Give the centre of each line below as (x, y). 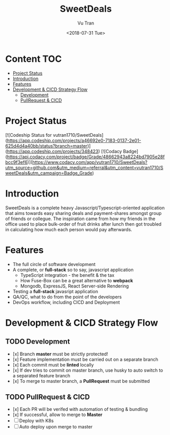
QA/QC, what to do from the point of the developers (67, 297)
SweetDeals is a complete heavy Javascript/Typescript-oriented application (85, 208)
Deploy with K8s (37, 421)
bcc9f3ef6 (17, 162)
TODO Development (38, 342)
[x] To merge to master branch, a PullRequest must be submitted (81, 381)
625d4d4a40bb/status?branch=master (46, 146)
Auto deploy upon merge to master (56, 427)
